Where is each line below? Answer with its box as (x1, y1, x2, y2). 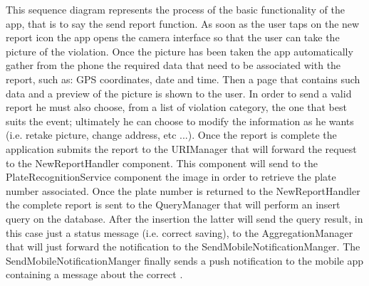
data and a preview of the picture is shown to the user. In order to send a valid (6, 85, 352, 100)
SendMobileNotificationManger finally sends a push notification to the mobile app (6, 253, 364, 268)
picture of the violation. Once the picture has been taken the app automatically (6, 43, 353, 58)
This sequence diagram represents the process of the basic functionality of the (6, 2, 345, 16)
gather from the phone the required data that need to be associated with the (6, 58, 341, 73)
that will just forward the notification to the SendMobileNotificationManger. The (6, 239, 360, 254)
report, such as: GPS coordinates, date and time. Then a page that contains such (6, 71, 360, 86)
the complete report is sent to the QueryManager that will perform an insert (6, 197, 341, 212)
